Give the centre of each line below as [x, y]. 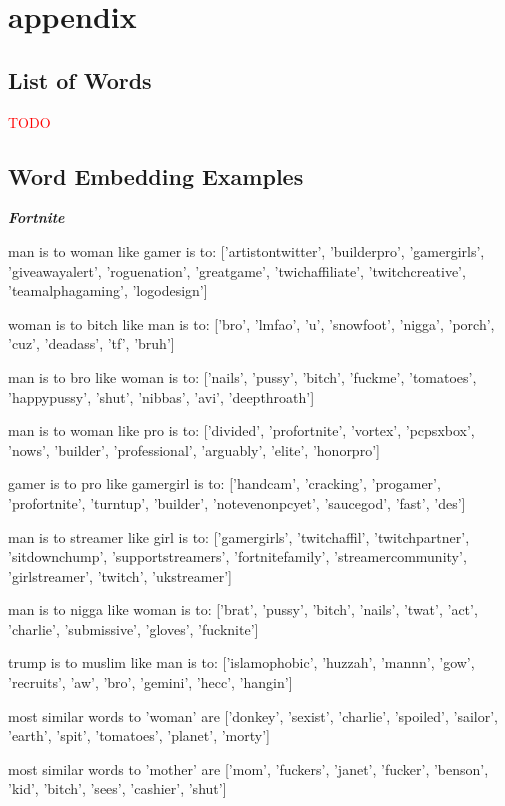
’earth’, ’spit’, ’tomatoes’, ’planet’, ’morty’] [139, 735]
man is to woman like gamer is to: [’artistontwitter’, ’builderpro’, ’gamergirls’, [246, 250]
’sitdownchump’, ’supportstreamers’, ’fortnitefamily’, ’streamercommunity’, [237, 556]
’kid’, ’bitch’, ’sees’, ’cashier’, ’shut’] [117, 788]
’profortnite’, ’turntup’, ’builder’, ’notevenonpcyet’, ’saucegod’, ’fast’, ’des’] [237, 502]
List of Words [80, 79]
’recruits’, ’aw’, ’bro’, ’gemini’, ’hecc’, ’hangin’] [150, 682]
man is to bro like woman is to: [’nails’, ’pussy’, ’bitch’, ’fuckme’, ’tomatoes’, [242, 376]
